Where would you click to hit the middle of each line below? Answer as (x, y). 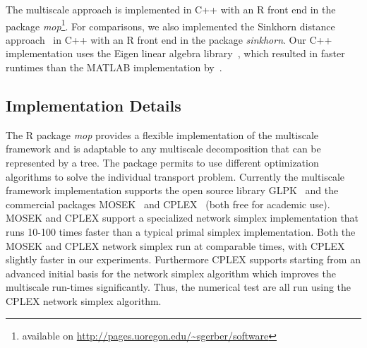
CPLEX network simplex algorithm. (84, 300)
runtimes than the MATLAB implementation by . (114, 67)
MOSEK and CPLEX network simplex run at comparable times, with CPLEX (175, 245)
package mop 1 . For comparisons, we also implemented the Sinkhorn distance (170, 25)
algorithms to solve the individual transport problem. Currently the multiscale (175, 176)
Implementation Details (94, 106)
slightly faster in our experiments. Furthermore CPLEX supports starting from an (183, 259)
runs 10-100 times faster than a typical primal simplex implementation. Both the (181, 231)
